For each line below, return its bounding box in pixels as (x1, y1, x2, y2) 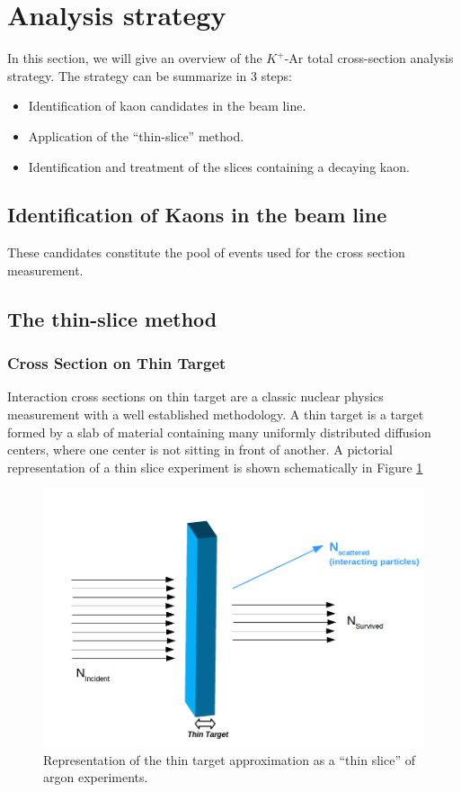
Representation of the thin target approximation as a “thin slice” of (43, 750, 415, 769)
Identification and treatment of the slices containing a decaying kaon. (28, 157, 410, 175)
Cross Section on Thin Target (7, 352, 226, 374)
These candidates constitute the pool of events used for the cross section (7, 243, 405, 262)
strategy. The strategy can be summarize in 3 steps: (7, 66, 293, 85)
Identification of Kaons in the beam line (7, 201, 387, 229)
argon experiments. (43, 768, 148, 787)
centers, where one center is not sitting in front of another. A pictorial (7, 440, 394, 459)
